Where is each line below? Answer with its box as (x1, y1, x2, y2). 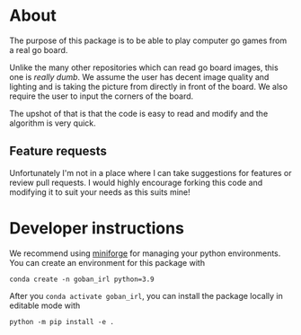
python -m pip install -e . (9, 317, 115, 326)
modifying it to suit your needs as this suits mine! (9, 186, 190, 198)
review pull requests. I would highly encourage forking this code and (9, 177, 263, 188)
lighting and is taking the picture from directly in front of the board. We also (9, 81, 288, 92)
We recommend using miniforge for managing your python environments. (9, 248, 281, 259)
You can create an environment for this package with (9, 257, 205, 268)
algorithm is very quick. (9, 118, 96, 128)
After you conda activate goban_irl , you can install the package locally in (9, 290, 283, 301)
